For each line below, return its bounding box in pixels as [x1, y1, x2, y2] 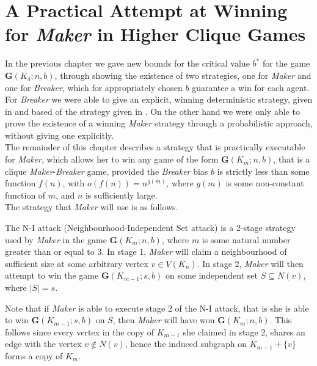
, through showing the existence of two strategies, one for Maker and [54, 68, 312, 81]
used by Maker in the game [5, 233, 107, 246]
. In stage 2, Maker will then [197, 257, 304, 269]
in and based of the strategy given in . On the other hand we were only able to [5, 104, 300, 117]
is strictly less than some [217, 164, 310, 177]
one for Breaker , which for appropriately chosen [5, 81, 183, 93]
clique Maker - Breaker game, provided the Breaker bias [5, 164, 208, 177]
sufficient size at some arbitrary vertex [5, 257, 148, 269]
